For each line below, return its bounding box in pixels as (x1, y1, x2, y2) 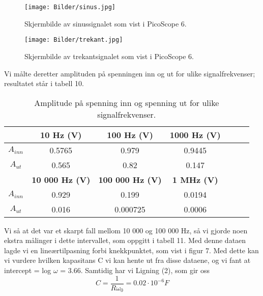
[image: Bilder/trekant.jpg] (24, 36, 123, 44)
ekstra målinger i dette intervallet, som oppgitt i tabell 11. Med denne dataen (4, 235, 246, 246)
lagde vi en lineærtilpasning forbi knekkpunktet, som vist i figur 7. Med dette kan (4, 245, 259, 255)
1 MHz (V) (172, 173, 218, 185)
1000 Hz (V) (169, 128, 221, 141)
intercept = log (4, 265, 51, 276)
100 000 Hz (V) (98, 173, 162, 185)
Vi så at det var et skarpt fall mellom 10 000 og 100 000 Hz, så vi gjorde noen (4, 225, 248, 235)
